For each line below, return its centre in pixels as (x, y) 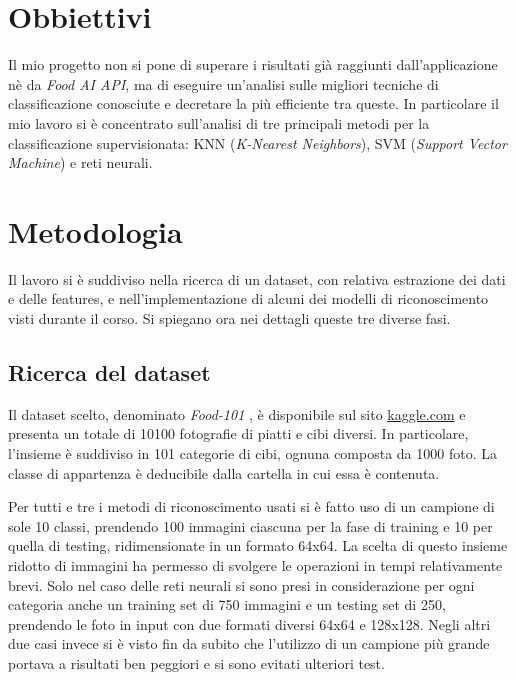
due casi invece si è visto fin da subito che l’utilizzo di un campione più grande (249, 643)
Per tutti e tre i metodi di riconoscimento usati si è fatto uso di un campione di (251, 506)
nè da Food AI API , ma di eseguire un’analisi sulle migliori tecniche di (223, 83)
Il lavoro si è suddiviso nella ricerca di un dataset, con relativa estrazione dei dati (257, 278)
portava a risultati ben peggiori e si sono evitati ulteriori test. (196, 662)
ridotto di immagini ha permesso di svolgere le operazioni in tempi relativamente (255, 564)
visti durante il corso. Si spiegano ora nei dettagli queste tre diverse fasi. (229, 318)
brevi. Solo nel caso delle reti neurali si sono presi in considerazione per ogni (241, 584)
